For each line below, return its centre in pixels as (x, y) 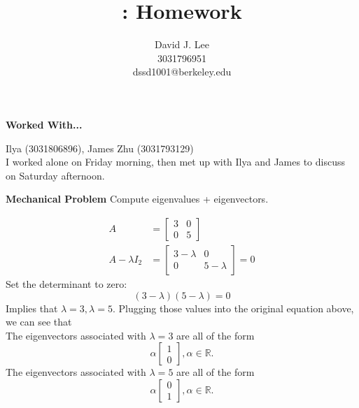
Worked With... (44, 124)
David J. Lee (182, 44)
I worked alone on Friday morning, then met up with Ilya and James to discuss (175, 162)
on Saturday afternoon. (55, 175)
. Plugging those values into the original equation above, (233, 308)
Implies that (32, 308)
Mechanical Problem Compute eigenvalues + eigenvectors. (137, 199)
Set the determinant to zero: (66, 283)
